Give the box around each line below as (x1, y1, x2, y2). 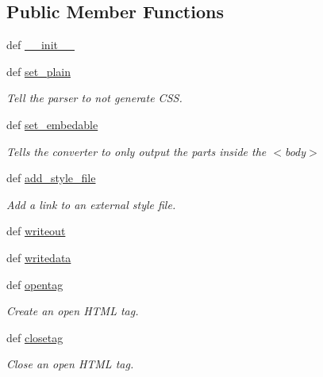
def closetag (6, 329, 63, 345)
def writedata (6, 249, 71, 265)
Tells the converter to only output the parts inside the (6, 143, 267, 159)
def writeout (6, 223, 66, 239)
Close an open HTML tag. (6, 356, 134, 372)
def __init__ (6, 36, 75, 53)
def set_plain (6, 63, 71, 79)
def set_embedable (6, 116, 98, 132)
